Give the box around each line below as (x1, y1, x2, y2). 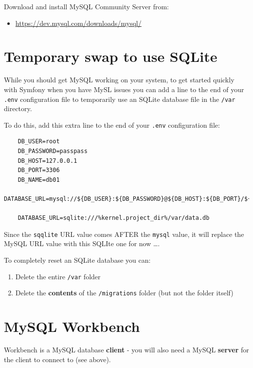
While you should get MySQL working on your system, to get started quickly (4, 75, 235, 85)
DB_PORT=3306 (18, 167, 60, 174)
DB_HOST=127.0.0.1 (18, 157, 77, 164)
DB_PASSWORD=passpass (18, 148, 88, 155)
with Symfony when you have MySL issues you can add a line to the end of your (4, 84, 244, 94)
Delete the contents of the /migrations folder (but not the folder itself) (15, 288, 234, 298)
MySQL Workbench (4, 316, 140, 336)
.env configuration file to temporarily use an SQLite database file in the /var (4, 94, 235, 104)
